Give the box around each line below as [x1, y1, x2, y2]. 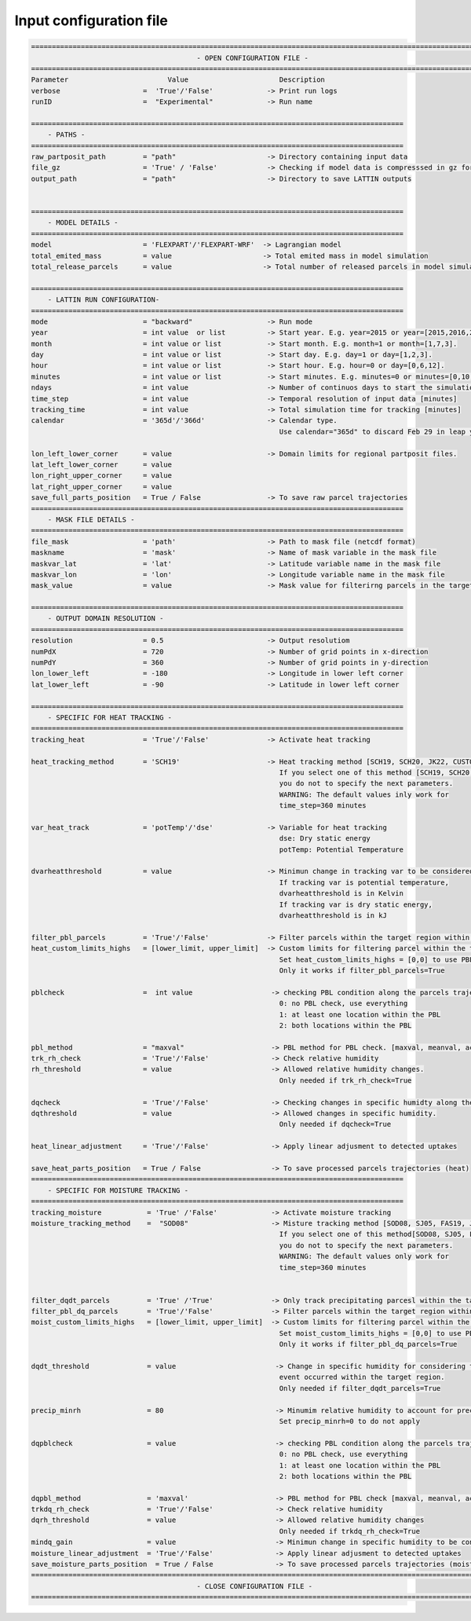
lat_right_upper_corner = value [31, 482, 173, 491]
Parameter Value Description [31, 75, 326, 84]
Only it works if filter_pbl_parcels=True [279, 966, 445, 974]
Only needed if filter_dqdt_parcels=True [279, 1384, 441, 1392]
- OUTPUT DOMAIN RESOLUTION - [47, 614, 164, 623]
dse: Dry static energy [279, 834, 371, 843]
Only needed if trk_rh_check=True [279, 1076, 412, 1084]
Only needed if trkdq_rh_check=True [279, 1527, 420, 1535]
